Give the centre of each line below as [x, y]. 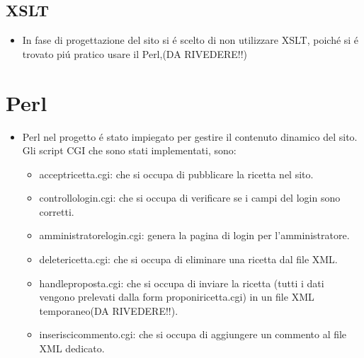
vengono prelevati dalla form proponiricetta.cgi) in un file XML [177, 297]
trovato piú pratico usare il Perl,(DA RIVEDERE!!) [135, 53]
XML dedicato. [72, 348]
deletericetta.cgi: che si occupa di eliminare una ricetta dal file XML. [188, 259]
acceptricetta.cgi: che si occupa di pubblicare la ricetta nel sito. [176, 174]
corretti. [57, 211]
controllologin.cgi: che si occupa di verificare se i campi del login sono [190, 198]
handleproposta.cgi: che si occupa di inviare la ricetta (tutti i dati [182, 283]
